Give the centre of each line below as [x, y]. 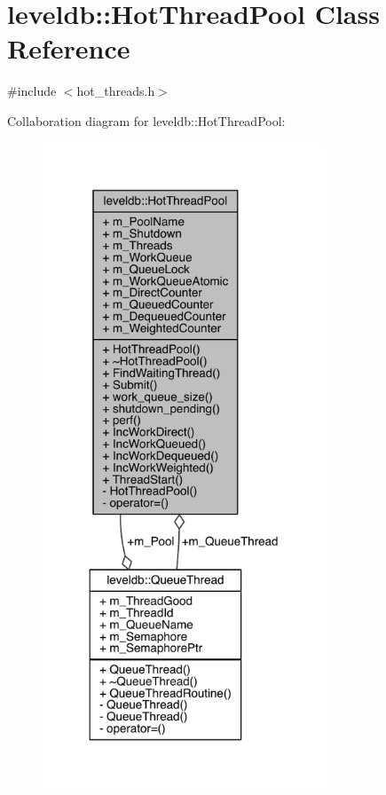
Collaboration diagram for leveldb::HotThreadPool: [146, 120]
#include [32, 91]
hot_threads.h [116, 91]
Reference [69, 48]
